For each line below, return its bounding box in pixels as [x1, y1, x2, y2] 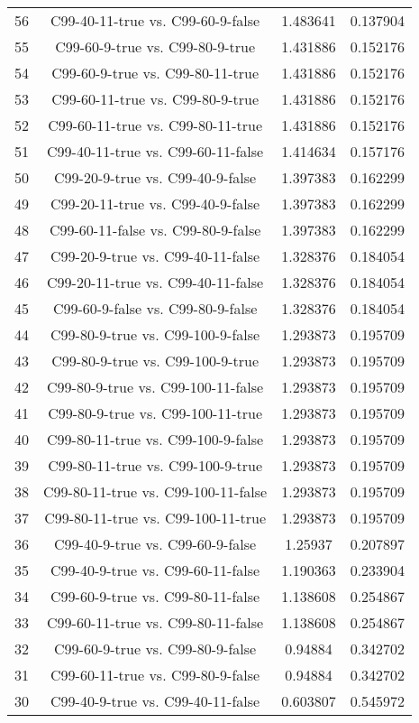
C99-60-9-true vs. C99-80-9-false [54, 638, 257, 659]
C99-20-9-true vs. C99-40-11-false [50, 246, 260, 266]
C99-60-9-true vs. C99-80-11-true [51, 62, 260, 83]
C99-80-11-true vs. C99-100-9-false [47, 429, 264, 450]
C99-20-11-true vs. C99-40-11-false [47, 272, 264, 292]
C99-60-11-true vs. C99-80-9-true [51, 88, 260, 109]
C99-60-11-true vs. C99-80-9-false [50, 664, 260, 685]
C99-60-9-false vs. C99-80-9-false [52, 298, 258, 319]
